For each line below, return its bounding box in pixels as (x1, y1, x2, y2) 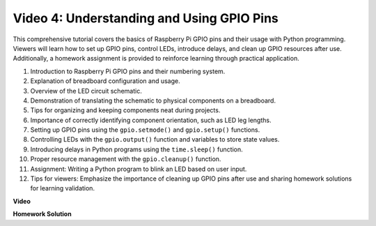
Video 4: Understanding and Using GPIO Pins (13, 10, 279, 26)
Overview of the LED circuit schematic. (30, 86, 142, 95)
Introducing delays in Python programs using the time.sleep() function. (30, 145, 243, 153)
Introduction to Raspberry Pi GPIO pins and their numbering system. (30, 67, 226, 75)
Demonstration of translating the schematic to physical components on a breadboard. (30, 96, 276, 105)
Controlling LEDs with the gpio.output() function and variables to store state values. (30, 135, 280, 144)
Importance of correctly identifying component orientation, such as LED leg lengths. (30, 116, 272, 124)
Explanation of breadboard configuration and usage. (30, 77, 180, 85)
